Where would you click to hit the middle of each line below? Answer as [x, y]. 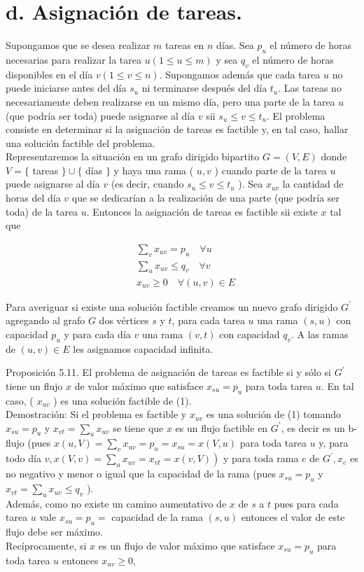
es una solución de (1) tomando [274, 414]
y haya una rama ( [154, 170]
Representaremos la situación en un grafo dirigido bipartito [133, 156]
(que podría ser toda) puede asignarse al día [100, 115]
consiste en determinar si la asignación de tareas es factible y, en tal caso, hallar [177, 129]
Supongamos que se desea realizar [78, 45]
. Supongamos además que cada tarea [240, 74]
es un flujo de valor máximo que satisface [187, 545]
